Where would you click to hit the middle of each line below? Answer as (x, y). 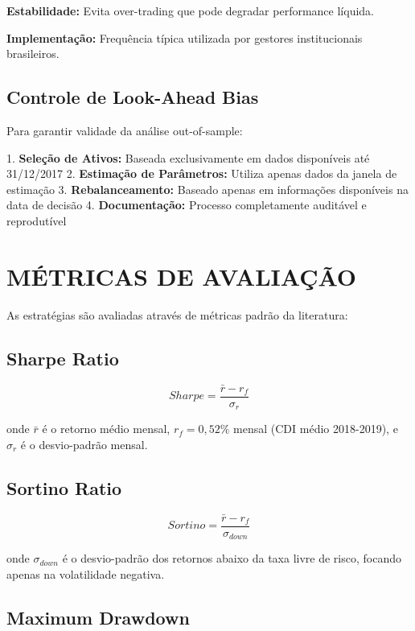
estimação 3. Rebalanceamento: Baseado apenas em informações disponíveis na (207, 189)
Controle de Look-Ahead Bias (133, 97)
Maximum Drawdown (98, 617)
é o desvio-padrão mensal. (84, 444)
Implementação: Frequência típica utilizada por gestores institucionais (185, 37)
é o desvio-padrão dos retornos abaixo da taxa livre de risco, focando (232, 558)
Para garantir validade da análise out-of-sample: (125, 130)
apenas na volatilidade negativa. (86, 573)
